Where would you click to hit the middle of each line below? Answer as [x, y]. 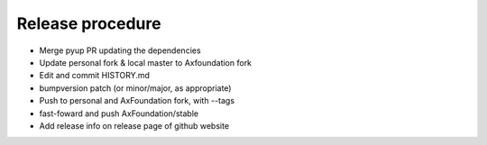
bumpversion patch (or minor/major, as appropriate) [135, 88]
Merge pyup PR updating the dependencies [120, 50]
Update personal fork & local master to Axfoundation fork [146, 62]
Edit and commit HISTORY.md [95, 76]
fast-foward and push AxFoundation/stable [119, 113]
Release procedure [89, 23]
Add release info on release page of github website [134, 125]
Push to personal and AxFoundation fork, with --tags [137, 101]
